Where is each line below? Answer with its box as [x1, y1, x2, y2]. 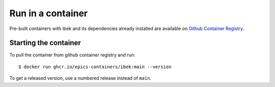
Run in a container [9, 8, 88, 19]
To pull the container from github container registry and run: [9, 52, 135, 58]
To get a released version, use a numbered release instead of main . [9, 75, 152, 81]
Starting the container [9, 39, 81, 47]
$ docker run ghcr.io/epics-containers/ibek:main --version [18, 64, 172, 70]
